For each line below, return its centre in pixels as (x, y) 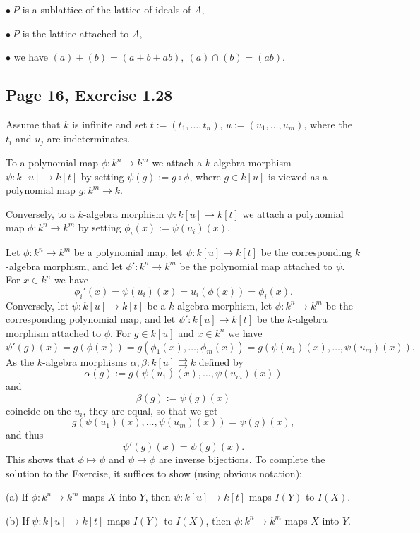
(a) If (17, 497)
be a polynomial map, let (128, 252)
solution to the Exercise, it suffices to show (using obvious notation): (154, 473)
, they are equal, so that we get (150, 410)
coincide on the (38, 410)
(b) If (17, 520)
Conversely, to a (40, 213)
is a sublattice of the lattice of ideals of (107, 9)
